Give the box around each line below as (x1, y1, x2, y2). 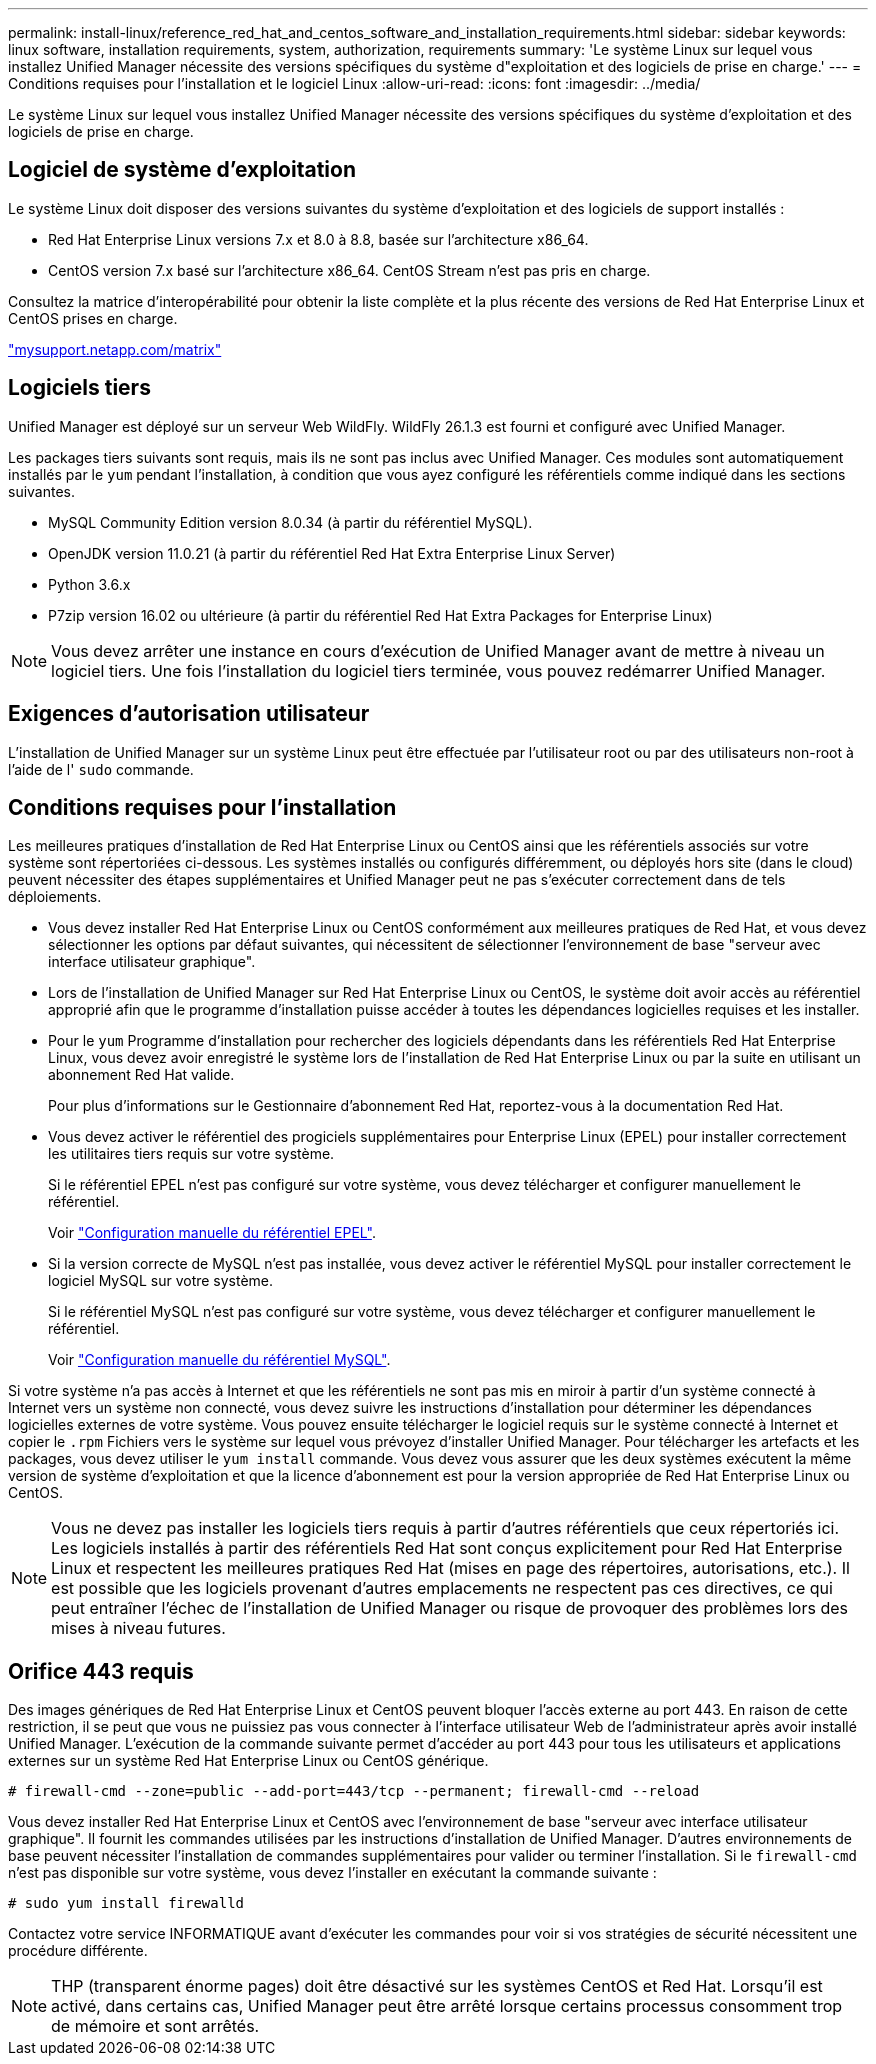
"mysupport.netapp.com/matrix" (8, 340, 222, 358)
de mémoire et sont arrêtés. (51, 2016, 260, 2037)
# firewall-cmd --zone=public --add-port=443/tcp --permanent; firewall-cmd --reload (8, 1783, 700, 1800)
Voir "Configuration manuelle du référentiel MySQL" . (48, 1351, 391, 1369)
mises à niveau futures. (51, 1618, 226, 1639)
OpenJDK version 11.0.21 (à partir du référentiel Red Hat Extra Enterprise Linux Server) (48, 544, 616, 562)
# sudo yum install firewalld (8, 1895, 245, 1912)
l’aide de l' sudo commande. (8, 760, 194, 778)
